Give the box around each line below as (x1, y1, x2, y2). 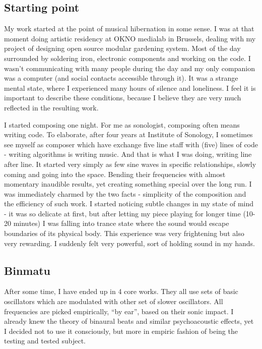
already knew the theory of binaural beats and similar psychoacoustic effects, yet (4, 316, 254, 326)
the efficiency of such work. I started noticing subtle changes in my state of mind (4, 198, 254, 209)
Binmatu (4, 262, 50, 278)
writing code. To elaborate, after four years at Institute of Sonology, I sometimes (4, 129, 253, 140)
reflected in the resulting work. (4, 102, 99, 112)
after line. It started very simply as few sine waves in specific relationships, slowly (4, 158, 256, 169)
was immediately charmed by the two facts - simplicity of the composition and (4, 188, 246, 199)
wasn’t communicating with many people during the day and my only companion (4, 63, 255, 73)
